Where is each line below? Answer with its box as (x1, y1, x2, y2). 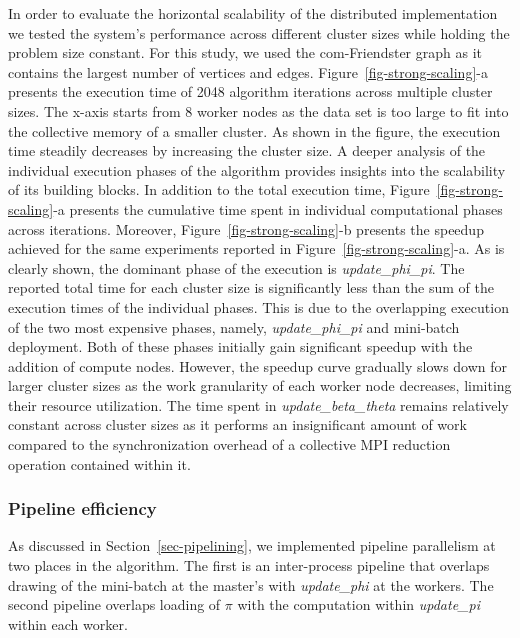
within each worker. (8, 613, 128, 634)
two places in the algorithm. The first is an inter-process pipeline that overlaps (8, 555, 490, 576)
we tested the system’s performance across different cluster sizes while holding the (8, 22, 510, 43)
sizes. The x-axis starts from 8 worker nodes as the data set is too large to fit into (8, 100, 509, 121)
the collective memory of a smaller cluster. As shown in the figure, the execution (8, 120, 501, 141)
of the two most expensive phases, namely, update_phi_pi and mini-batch (8, 316, 460, 337)
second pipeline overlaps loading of (8, 594, 221, 615)
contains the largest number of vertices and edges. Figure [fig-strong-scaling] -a (8, 61, 488, 82)
